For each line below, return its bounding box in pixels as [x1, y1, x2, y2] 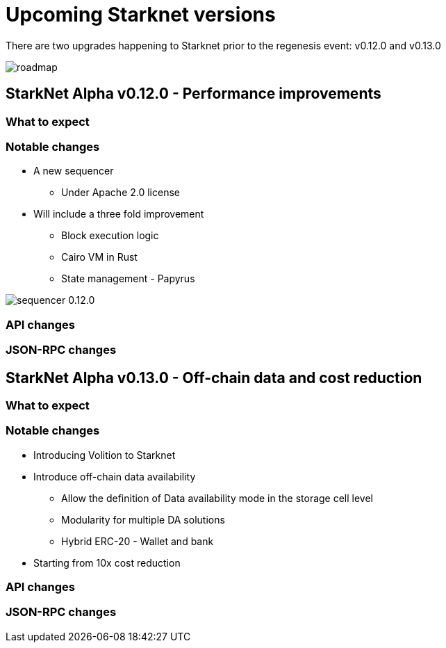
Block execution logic [61, 229, 159, 242]
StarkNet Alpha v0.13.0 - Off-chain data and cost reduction [6, 368, 422, 387]
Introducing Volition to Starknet [33, 448, 176, 461]
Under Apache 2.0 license [61, 186, 180, 199]
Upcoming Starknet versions [6, 3, 276, 26]
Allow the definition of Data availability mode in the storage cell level [61, 492, 374, 504]
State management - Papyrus [61, 273, 195, 285]
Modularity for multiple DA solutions [61, 513, 225, 526]
